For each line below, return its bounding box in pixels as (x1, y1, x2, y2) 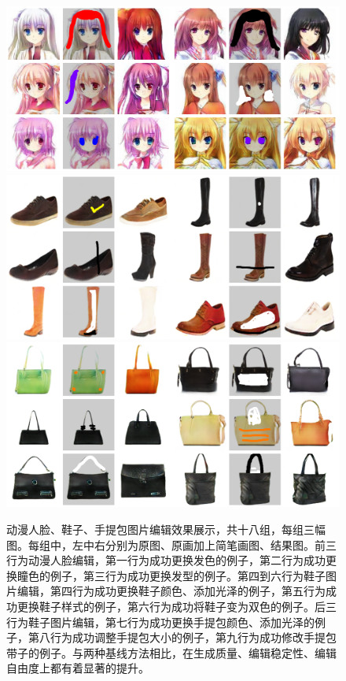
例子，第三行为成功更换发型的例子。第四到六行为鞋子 (50, 567, 326, 583)
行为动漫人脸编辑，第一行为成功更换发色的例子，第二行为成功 (6, 552, 326, 568)
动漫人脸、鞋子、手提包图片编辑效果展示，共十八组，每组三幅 (6, 521, 326, 538)
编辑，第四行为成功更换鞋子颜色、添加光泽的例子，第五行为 (17, 583, 326, 599)
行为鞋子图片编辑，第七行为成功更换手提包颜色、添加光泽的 (6, 613, 315, 630)
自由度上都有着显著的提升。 (6, 660, 149, 676)
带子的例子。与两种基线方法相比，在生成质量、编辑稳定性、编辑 (6, 644, 337, 661)
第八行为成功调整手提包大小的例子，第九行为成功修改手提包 (28, 629, 337, 646)
